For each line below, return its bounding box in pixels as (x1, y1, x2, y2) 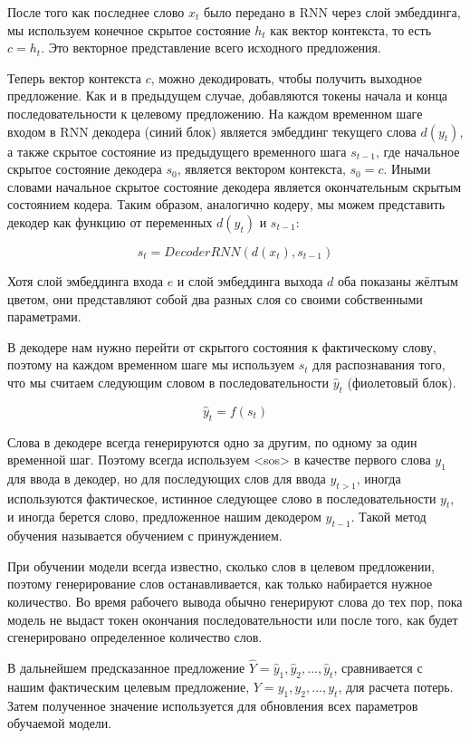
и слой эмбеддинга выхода (177, 271, 323, 290)
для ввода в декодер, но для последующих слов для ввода (7, 468, 326, 487)
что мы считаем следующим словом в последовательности (7, 372, 329, 391)
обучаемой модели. (7, 714, 112, 733)
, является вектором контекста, (177, 159, 346, 178)
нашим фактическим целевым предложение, (7, 676, 250, 695)
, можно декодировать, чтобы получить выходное (150, 68, 422, 87)
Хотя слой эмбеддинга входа (7, 271, 164, 290)
